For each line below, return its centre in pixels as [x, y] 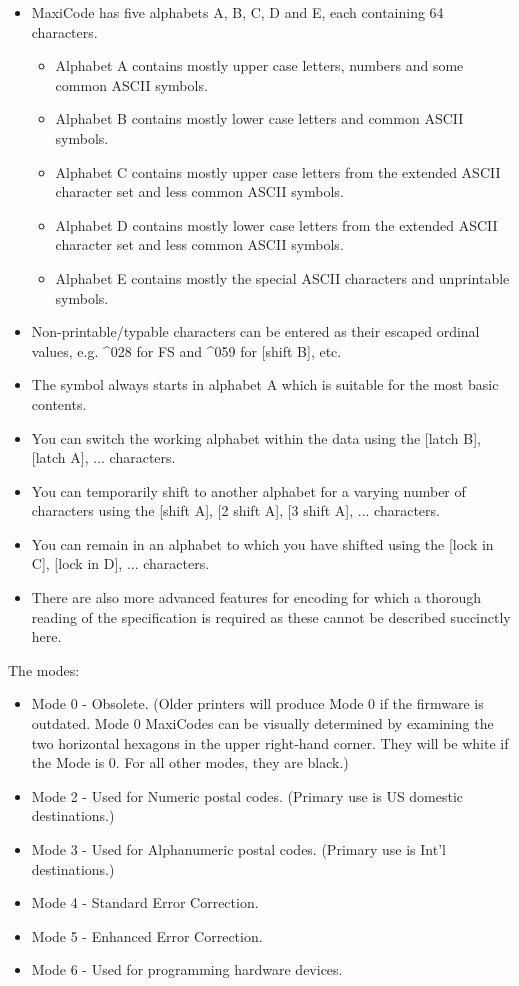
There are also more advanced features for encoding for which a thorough [256, 597]
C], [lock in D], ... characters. [120, 563]
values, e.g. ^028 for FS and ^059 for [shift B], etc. [186, 350]
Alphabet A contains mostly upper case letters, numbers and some [259, 65]
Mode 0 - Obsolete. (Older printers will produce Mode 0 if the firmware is [257, 703]
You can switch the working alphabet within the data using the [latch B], [256, 437]
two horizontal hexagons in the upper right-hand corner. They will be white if [270, 742]
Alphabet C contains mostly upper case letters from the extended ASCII [278, 171]
